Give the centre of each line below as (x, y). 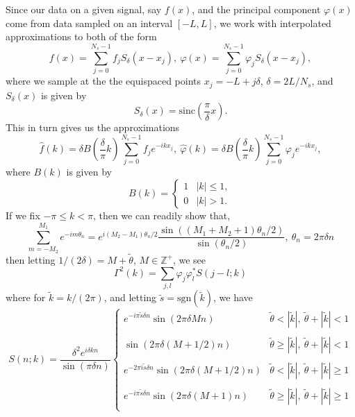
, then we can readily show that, (162, 215)
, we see (189, 259)
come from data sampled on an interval (89, 23)
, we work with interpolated (272, 23)
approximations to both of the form (81, 36)
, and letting (130, 297)
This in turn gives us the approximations (93, 127)
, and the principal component (256, 9)
